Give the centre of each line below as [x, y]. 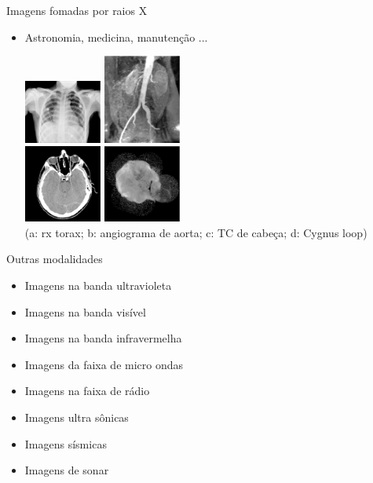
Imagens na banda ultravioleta [98, 285]
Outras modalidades [55, 259]
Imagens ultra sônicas [77, 417]
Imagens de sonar [67, 470]
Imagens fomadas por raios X [77, 10]
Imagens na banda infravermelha [103, 338]
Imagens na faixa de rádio [87, 391]
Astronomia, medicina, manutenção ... [116, 37]
